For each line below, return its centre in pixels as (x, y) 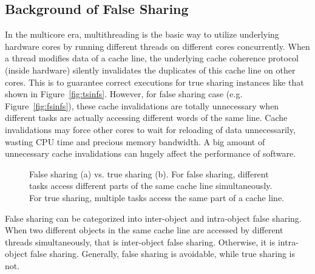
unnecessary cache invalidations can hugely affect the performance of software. (151, 153)
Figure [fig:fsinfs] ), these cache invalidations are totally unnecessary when (142, 105)
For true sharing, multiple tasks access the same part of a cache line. (157, 197)
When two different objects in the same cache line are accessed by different (144, 230)
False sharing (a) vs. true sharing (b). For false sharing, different (149, 173)
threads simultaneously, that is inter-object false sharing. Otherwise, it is (140, 241)
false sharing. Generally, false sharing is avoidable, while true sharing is (163, 254)
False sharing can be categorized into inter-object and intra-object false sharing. (153, 218)
